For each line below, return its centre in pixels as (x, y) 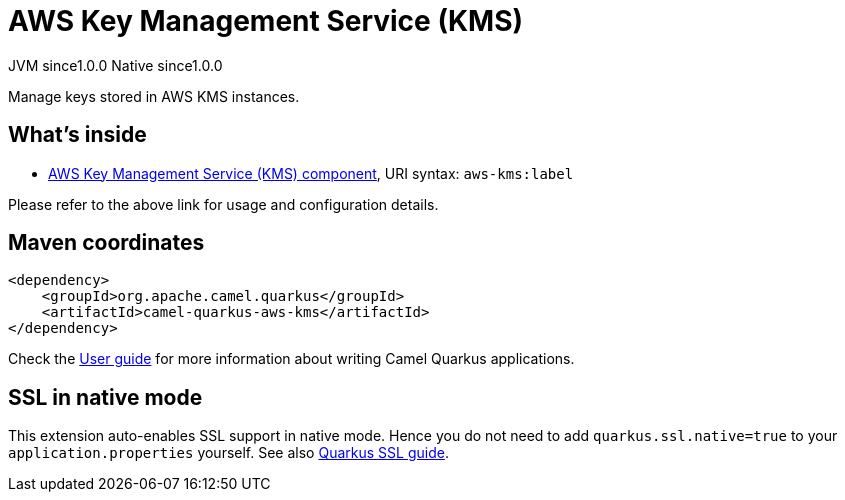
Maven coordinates (106, 243)
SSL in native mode (105, 397)
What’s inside (77, 135)
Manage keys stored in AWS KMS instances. (154, 96)
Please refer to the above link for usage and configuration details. (223, 204)
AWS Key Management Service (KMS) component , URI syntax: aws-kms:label (311, 173)
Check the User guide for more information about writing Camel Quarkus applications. (291, 359)
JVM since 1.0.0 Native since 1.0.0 (115, 65)
